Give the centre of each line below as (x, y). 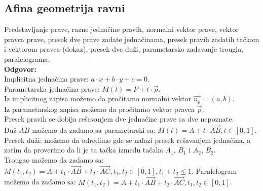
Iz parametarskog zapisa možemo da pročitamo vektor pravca (99, 109)
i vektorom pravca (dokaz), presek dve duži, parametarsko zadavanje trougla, (124, 49)
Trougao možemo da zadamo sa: (54, 160)
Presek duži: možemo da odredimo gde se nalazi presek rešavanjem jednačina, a (127, 140)
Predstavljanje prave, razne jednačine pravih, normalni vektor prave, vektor (122, 29)
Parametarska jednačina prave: (52, 88)
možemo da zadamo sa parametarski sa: (94, 130)
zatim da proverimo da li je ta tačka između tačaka (84, 150)
